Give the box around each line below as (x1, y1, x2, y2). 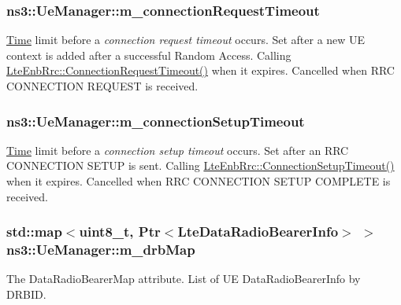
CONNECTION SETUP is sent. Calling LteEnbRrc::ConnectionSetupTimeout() (6, 157, 395, 174)
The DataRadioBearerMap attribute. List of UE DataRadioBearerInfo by (6, 270, 361, 287)
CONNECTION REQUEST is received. (6, 78, 199, 94)
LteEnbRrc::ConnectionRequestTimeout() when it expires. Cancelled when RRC (6, 62, 395, 79)
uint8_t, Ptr (79, 222, 161, 241)
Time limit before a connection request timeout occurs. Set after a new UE (6, 31, 366, 48)
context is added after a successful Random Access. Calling (6, 46, 291, 63)
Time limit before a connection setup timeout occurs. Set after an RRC (6, 141, 349, 158)
